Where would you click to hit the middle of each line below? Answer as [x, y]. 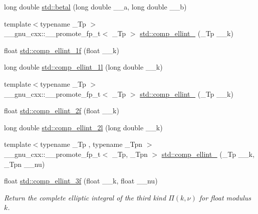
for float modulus [225, 197]
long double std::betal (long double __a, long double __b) [95, 7]
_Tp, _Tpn [130, 154]
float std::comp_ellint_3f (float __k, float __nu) [81, 181]
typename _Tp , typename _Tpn [91, 144]
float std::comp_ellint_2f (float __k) [62, 111]
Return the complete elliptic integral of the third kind [85, 197]
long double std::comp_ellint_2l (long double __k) [83, 127]
